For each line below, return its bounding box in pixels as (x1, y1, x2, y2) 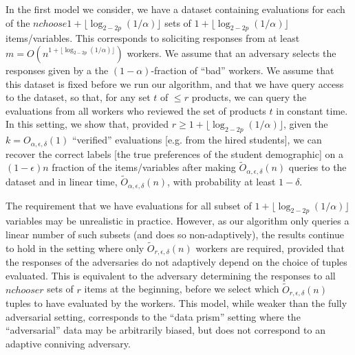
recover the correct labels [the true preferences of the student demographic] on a (6, 146, 343, 161)
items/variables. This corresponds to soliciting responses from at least (6, 31, 300, 45)
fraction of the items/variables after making (52, 160, 236, 174)
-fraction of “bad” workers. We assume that (151, 62, 334, 77)
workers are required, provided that (195, 240, 345, 255)
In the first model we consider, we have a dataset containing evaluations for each (6, 2, 345, 16)
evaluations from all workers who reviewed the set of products (6, 103, 266, 117)
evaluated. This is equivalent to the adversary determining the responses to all (6, 268, 336, 282)
